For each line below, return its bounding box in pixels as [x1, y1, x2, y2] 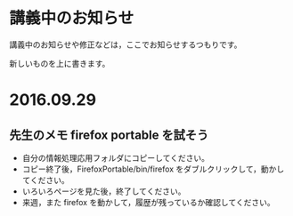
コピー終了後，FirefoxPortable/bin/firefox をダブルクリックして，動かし [21, 164, 285, 174]
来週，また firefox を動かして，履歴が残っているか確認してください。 [21, 196, 275, 207]
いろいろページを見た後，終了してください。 [21, 186, 186, 196]
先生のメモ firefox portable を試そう [9, 127, 209, 142]
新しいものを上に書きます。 [9, 58, 110, 68]
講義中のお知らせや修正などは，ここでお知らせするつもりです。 [9, 39, 242, 50]
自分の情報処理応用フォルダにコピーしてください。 [21, 152, 209, 163]
